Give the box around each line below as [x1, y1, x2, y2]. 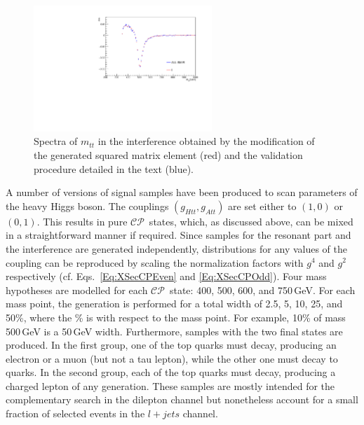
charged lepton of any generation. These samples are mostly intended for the [6, 378, 335, 393]
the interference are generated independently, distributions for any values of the [6, 241, 348, 256]
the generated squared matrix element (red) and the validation [34, 147, 303, 162]
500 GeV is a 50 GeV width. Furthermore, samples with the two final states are [6, 323, 343, 338]
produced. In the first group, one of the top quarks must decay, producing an [6, 337, 337, 352]
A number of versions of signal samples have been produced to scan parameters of [6, 185, 358, 200]
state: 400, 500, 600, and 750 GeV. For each [169, 282, 356, 297]
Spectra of [34, 134, 78, 148]
